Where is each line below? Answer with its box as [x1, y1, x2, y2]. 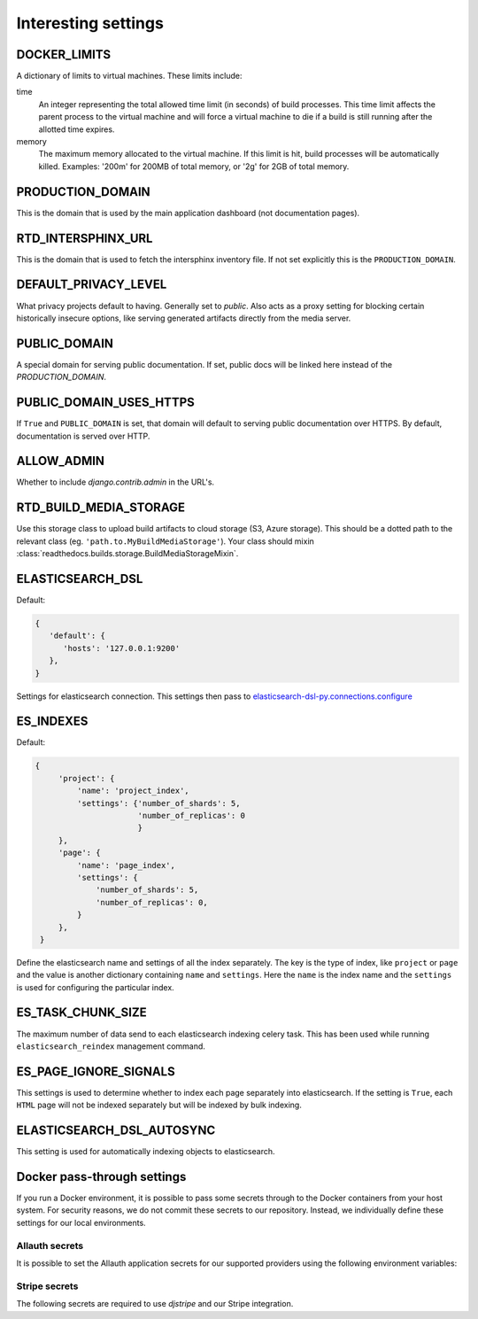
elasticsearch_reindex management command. [16, 1041, 205, 1051]
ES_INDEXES [16, 714, 89, 729]
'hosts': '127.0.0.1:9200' [63, 643, 181, 653]
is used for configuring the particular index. [16, 981, 174, 992]
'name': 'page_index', [76, 860, 176, 870]
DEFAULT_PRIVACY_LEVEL [16, 277, 167, 292]
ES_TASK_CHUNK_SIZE [16, 1005, 147, 1020]
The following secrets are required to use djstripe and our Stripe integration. [16, 1299, 294, 1309]
